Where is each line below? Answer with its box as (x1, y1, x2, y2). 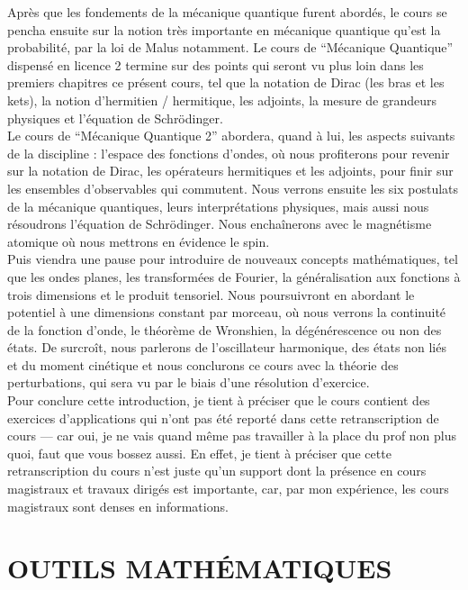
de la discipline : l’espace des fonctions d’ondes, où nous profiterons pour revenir (7, 143, 450, 162)
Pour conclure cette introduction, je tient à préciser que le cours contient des (7, 391, 430, 410)
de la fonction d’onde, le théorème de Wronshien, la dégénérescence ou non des (7, 320, 442, 339)
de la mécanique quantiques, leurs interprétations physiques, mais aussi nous (7, 196, 429, 215)
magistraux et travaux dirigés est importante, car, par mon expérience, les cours (7, 479, 449, 498)
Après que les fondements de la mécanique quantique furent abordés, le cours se (7, 3, 447, 21)
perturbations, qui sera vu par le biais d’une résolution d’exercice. (7, 373, 370, 392)
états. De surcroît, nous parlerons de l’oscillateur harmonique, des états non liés (7, 338, 446, 357)
